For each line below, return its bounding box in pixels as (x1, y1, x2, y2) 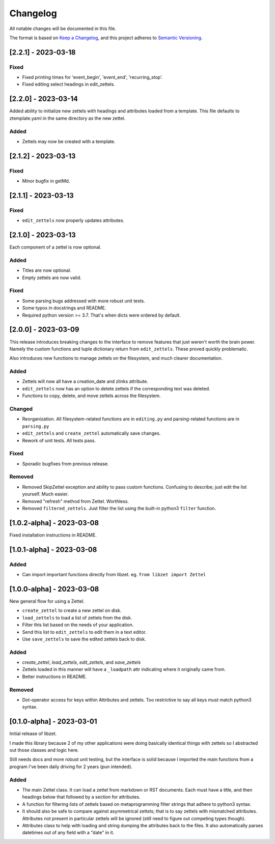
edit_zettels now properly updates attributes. (22, 217, 125, 223)
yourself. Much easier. (22, 491, 69, 497)
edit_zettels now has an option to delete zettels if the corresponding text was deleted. (22, 385, 210, 391)
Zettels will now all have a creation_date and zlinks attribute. (22, 378, 149, 384)
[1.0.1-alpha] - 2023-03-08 (9, 545, 97, 554)
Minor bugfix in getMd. (22, 178, 70, 184)
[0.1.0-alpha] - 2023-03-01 (9, 717, 97, 726)
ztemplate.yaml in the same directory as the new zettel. (9, 115, 126, 121)
